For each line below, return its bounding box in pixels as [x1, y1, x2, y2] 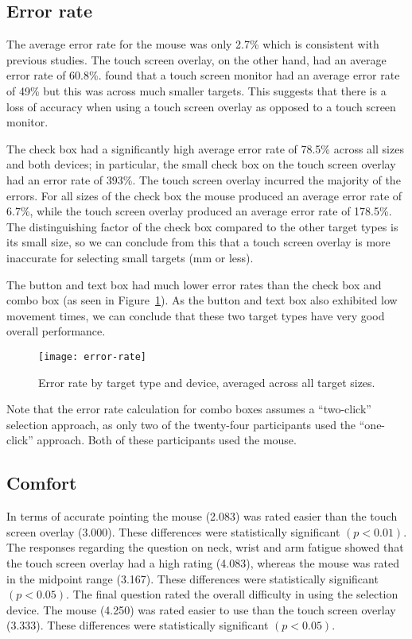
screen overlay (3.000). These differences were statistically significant [6, 523, 340, 540]
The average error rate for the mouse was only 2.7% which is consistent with [6, 36, 379, 52]
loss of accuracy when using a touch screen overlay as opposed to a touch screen [6, 98, 396, 114]
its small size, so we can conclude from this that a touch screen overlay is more [6, 234, 391, 250]
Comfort [6, 471, 77, 495]
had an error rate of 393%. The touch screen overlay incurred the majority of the [6, 171, 401, 188]
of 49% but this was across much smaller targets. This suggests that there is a [6, 82, 387, 99]
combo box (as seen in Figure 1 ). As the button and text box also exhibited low [6, 292, 398, 308]
